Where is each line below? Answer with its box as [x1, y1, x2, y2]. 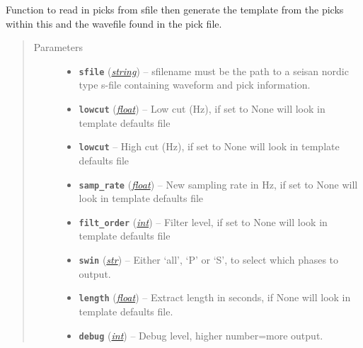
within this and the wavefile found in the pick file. [6, 16, 222, 30]
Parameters [33, 40, 83, 55]
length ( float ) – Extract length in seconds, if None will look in [79, 290, 351, 305]
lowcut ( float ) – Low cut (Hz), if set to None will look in [79, 101, 325, 116]
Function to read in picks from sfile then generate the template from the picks [6, 2, 344, 16]
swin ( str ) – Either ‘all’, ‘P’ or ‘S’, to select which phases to [79, 252, 339, 267]
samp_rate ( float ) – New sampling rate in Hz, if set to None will [79, 176, 358, 191]
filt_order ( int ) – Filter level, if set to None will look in [79, 214, 328, 229]
